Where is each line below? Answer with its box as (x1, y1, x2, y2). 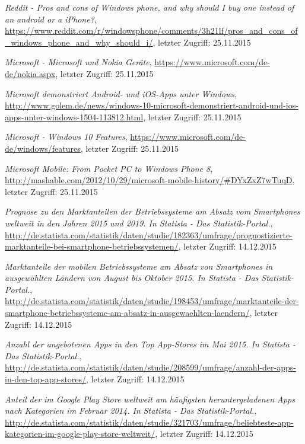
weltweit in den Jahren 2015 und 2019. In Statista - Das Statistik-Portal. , (5, 216, 273, 229)
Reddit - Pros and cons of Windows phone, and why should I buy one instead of (5, 1, 294, 13)
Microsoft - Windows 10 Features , (5, 130, 128, 143)
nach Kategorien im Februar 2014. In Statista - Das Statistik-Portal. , (5, 404, 257, 417)
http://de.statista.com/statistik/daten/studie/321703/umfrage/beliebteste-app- (5, 416, 294, 428)
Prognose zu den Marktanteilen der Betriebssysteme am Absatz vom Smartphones (5, 205, 300, 218)
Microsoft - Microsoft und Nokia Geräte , (5, 56, 152, 68)
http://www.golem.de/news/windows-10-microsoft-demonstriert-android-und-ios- (5, 99, 298, 111)
